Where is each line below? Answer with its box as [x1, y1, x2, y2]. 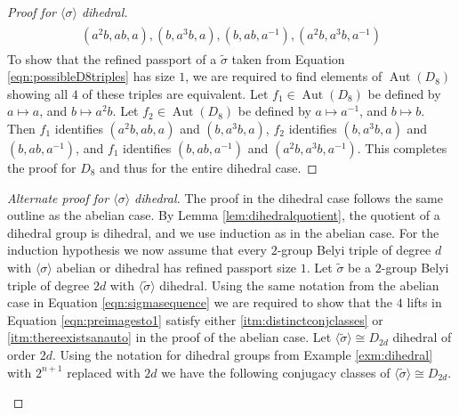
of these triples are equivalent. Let [82, 84, 269, 102]
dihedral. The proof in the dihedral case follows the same [134, 188, 443, 207]
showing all [7, 84, 68, 102]
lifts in [407, 293, 442, 312]
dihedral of [392, 328, 452, 346]
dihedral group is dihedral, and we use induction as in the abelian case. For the [7, 223, 439, 241]
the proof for [7, 159, 76, 177]
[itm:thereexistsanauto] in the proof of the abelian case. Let [7, 328, 332, 346]
